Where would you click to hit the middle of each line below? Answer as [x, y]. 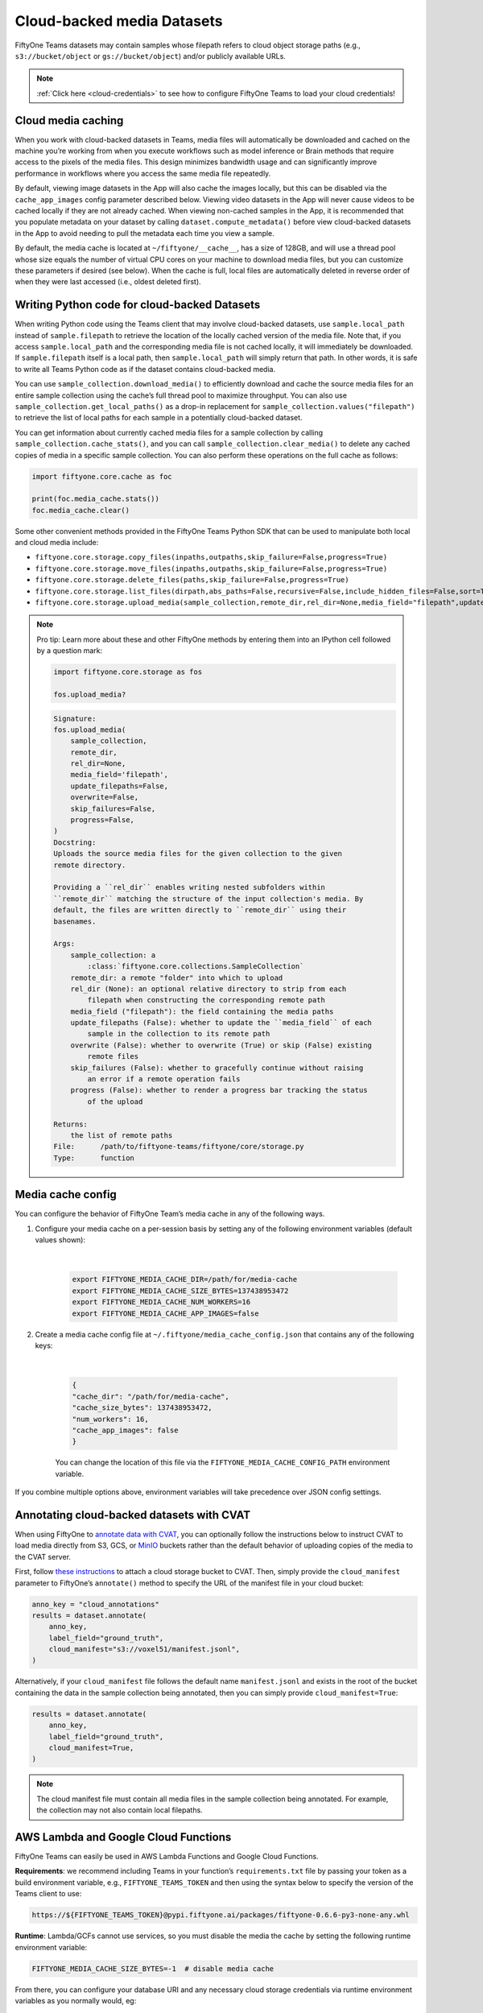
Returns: [71, 1124]
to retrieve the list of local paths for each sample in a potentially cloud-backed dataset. [159, 418]
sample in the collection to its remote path [179, 1034]
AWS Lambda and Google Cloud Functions [123, 1837]
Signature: [75, 718]
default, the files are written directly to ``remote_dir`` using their [200, 910]
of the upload [115, 1102]
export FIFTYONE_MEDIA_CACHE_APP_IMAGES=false [165, 1313]
